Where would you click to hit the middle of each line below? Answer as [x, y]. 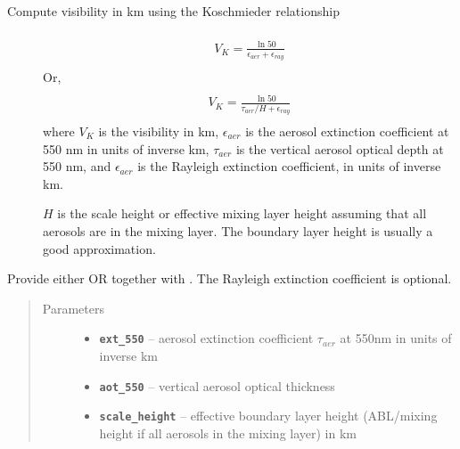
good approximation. [99, 248]
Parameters [73, 308]
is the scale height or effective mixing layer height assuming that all [242, 213]
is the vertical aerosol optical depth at [340, 148]
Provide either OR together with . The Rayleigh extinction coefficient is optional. [230, 278]
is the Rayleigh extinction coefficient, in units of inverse [289, 166]
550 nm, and [77, 166]
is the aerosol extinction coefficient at [347, 131]
